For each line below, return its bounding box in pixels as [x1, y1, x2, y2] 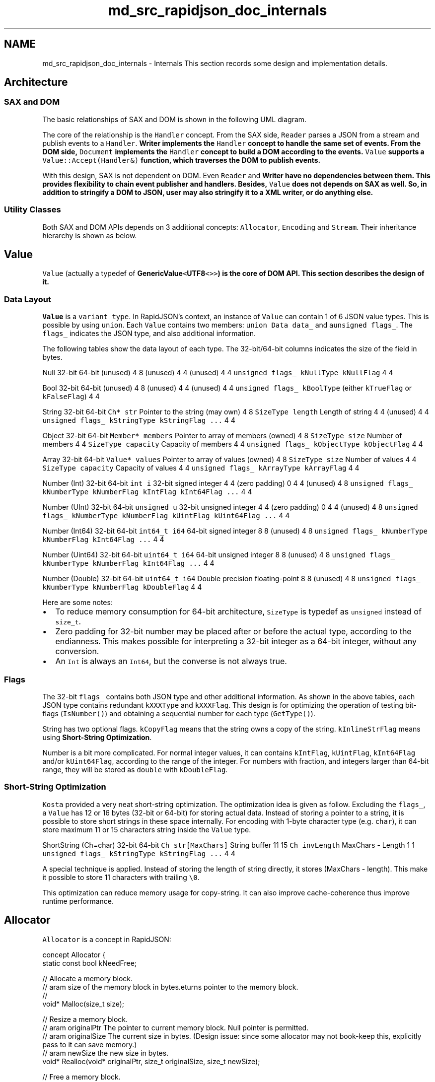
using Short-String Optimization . [42, 733, 152, 742]
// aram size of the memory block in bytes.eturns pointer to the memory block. [42, 982, 298, 991]
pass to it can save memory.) [42, 1040, 137, 1049]
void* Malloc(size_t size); [42, 999, 125, 1008]
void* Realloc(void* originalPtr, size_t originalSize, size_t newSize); [42, 1057, 260, 1066]
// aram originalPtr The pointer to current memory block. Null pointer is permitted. [42, 1023, 309, 1032]
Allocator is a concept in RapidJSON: [42, 935, 171, 944]
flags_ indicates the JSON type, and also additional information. [42, 329, 256, 338]
